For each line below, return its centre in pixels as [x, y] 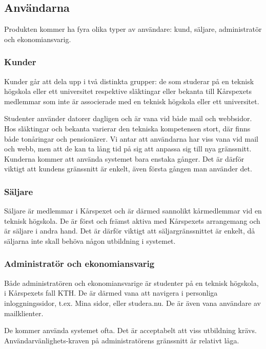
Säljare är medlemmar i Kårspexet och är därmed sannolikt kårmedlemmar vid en [133, 211]
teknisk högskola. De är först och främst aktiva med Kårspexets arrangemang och [132, 220]
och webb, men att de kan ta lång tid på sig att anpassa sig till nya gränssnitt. [128, 149]
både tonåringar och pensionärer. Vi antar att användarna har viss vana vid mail [131, 138]
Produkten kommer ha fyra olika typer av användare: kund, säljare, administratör [133, 29]
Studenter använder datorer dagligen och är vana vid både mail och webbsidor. [128, 118]
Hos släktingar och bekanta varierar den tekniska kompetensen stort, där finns [127, 128]
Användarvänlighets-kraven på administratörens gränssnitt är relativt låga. [122, 340]
